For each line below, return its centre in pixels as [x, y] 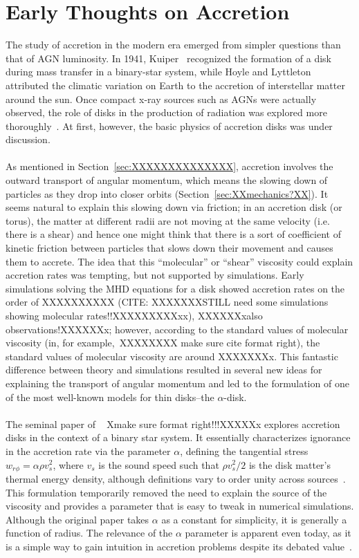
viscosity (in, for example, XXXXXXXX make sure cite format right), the [163, 343]
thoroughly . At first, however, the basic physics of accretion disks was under [169, 125]
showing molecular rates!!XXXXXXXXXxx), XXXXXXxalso [134, 315]
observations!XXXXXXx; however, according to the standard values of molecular [177, 329]
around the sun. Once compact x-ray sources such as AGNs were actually [161, 99]
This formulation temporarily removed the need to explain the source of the [166, 492]
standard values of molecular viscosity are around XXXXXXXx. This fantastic [172, 356]
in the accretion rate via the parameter [88, 450]
